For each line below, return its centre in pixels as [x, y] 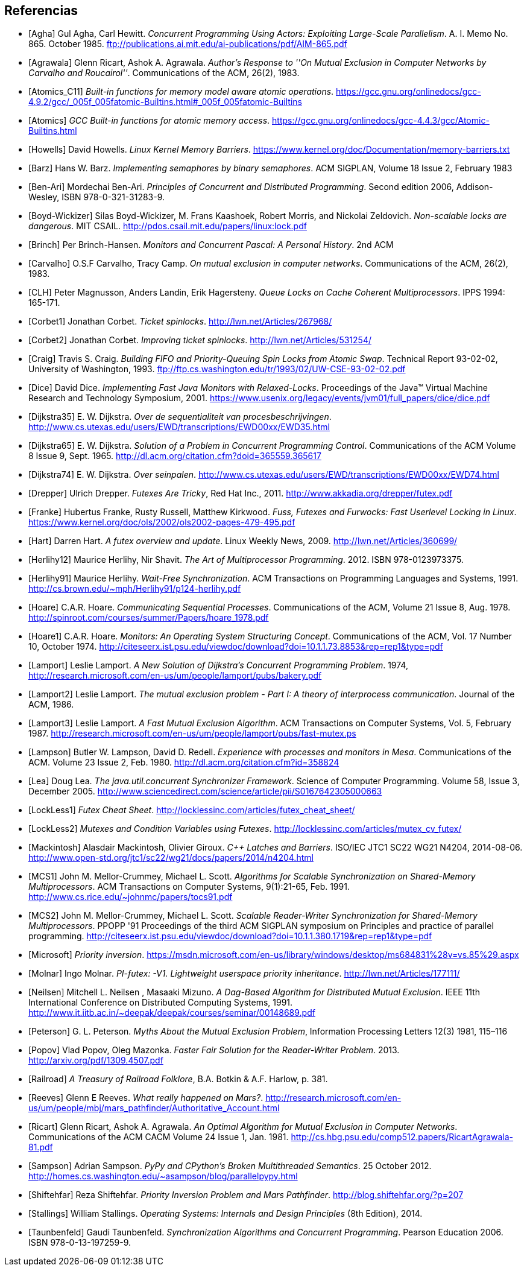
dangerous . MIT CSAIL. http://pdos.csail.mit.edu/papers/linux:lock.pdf [168, 226]
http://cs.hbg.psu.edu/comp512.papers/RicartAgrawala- [402, 1137]
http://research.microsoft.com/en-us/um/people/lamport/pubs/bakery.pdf [175, 676]
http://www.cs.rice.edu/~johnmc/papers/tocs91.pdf [131, 897]
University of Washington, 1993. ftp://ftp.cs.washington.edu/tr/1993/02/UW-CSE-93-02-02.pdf [217, 369]
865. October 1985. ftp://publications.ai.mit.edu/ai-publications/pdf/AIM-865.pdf [188, 44]
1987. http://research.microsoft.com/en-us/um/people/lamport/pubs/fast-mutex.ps [192, 734]
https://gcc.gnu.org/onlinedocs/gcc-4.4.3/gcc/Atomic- [381, 121]
